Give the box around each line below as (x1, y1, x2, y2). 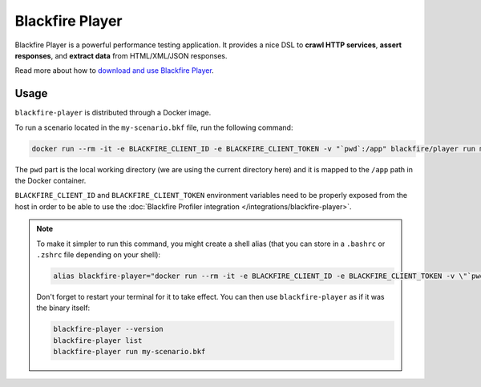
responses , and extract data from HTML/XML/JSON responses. (14, 50, 228, 60)
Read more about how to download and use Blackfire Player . (14, 66, 214, 75)
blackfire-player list (53, 336, 143, 345)
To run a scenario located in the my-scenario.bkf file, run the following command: (14, 123, 293, 132)
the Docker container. (14, 175, 87, 185)
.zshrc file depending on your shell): (36, 249, 160, 260)
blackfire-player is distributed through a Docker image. (14, 108, 212, 118)
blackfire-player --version (53, 325, 164, 334)
